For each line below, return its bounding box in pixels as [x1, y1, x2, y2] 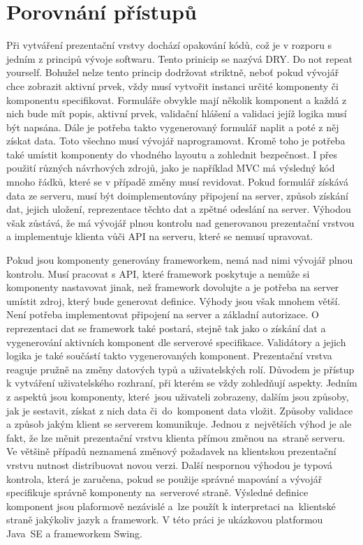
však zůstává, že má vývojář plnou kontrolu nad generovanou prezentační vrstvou [6, 215, 355, 230]
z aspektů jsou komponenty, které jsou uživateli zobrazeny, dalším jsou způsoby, [6, 389, 349, 403]
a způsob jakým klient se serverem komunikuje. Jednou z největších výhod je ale [6, 417, 352, 431]
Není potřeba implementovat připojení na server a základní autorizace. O [6, 307, 319, 322]
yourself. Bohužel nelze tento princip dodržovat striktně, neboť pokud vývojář [6, 65, 339, 80]
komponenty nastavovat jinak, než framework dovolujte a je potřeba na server [6, 280, 339, 294]
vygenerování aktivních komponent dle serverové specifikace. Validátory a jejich [6, 334, 346, 349]
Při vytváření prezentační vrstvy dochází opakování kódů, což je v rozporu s [6, 38, 332, 52]
